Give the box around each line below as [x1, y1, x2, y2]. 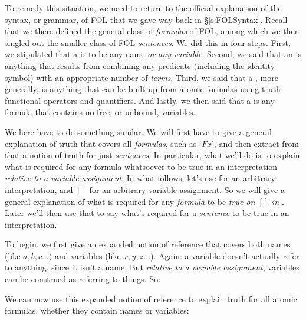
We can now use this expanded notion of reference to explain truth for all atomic [5, 292, 297, 305]
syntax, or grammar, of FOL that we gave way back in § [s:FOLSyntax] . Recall [5, 13, 288, 25]
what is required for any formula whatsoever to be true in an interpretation [5, 160, 278, 172]
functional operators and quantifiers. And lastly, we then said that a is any [5, 94, 275, 106]
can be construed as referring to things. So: [5, 273, 161, 285]
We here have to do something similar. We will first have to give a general [5, 125, 272, 138]
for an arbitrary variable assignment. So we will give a [89, 183, 285, 195]
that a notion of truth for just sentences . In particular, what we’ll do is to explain [5, 149, 300, 161]
